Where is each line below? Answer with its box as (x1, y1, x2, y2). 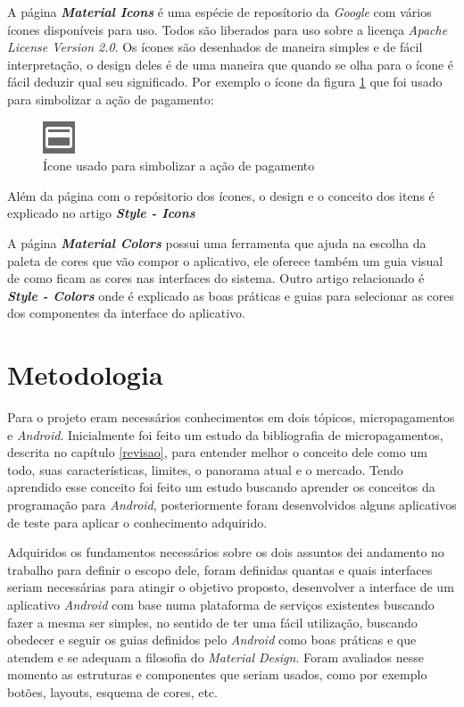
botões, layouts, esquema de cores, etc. (7, 682, 218, 701)
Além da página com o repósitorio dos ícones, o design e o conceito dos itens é (7, 186, 435, 204)
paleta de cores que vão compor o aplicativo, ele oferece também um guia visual (7, 251, 443, 270)
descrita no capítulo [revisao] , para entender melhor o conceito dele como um (7, 443, 427, 462)
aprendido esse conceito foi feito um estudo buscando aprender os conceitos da (7, 478, 435, 496)
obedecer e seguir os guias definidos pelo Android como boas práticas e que (7, 630, 417, 649)
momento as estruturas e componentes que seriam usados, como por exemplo (7, 665, 427, 684)
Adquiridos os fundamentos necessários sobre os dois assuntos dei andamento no (7, 543, 444, 561)
